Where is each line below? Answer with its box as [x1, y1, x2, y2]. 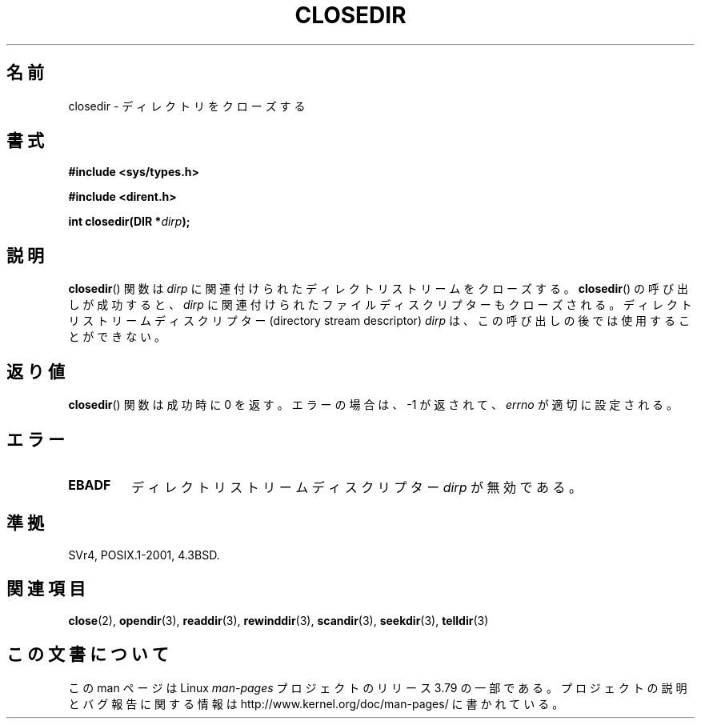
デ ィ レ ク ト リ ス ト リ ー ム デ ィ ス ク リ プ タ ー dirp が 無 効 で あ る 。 [131, 479, 582, 495]
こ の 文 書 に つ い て [6, 644, 169, 665]
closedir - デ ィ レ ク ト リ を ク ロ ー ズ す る [68, 98, 306, 113]
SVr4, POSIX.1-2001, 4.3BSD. [68, 547, 220, 562]
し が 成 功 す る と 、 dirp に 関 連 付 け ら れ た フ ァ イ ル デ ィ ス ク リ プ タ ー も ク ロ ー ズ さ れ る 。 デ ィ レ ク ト [68, 298, 692, 312]
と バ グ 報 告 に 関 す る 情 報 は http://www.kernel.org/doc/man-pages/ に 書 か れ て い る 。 [68, 696, 564, 711]
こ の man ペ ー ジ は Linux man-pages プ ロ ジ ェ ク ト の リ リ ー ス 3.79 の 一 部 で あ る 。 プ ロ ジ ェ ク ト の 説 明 [68, 680, 687, 695]
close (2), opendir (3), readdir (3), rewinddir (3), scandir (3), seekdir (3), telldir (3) [68, 613, 489, 627]
